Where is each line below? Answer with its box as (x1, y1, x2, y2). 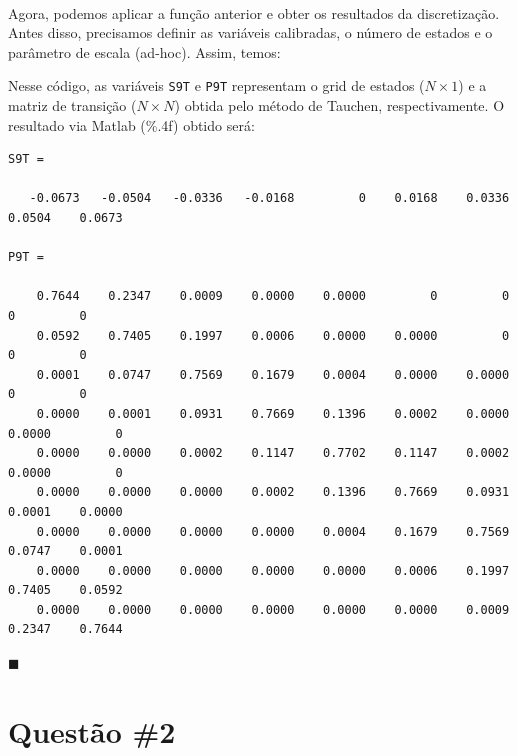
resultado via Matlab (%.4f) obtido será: (8, 114, 255, 135)
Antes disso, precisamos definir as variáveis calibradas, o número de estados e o (8, 22, 493, 43)
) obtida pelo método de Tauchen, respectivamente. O (174, 95, 505, 116)
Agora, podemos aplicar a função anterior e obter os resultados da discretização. (8, 2, 500, 23)
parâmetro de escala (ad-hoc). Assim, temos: (8, 41, 281, 62)
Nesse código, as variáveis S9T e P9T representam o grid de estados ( (8, 75, 425, 96)
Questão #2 (8, 710, 176, 751)
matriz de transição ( (8, 95, 137, 116)
